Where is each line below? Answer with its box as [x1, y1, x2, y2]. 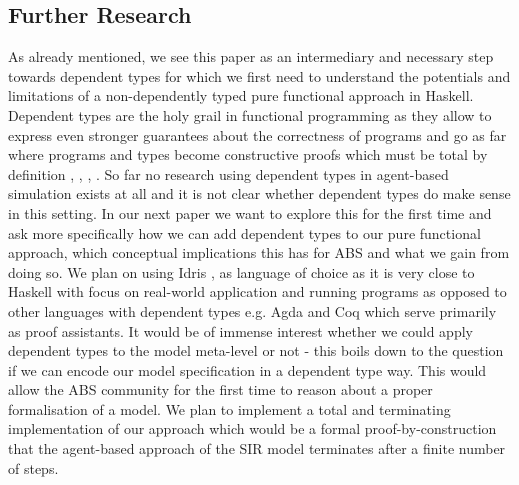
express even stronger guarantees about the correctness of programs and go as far [8, 124, 507, 145]
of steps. [8, 457, 59, 478]
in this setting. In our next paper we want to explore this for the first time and [8, 202, 492, 223]
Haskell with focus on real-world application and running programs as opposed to [8, 281, 507, 302]
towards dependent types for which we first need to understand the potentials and [8, 65, 511, 86]
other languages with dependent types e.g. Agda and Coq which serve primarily [8, 300, 497, 321]
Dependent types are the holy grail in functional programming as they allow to [8, 104, 492, 125]
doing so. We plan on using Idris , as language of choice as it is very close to [8, 261, 475, 282]
